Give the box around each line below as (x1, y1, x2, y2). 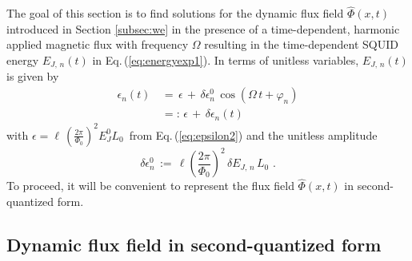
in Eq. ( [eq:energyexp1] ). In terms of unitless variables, (92, 52, 359, 68)
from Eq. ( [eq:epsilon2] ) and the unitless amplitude (129, 126, 378, 143)
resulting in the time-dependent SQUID (204, 36, 398, 53)
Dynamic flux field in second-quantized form (6, 231, 382, 256)
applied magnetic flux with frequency (6, 36, 189, 53)
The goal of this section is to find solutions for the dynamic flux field (6, 5, 344, 22)
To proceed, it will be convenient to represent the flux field (6, 177, 294, 194)
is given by (6, 68, 59, 85)
